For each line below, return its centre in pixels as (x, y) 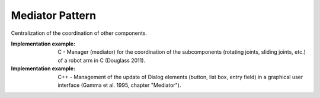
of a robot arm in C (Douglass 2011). (101, 60)
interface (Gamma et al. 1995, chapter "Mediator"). (119, 85)
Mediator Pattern (54, 15)
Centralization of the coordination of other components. (79, 33)
